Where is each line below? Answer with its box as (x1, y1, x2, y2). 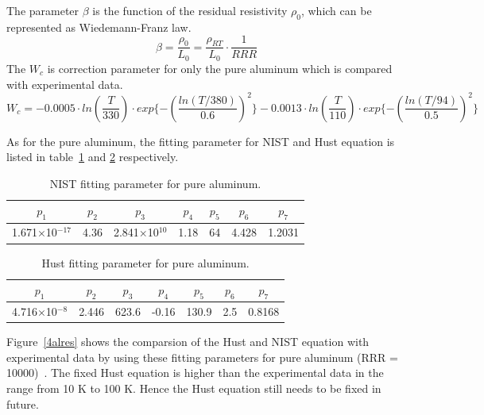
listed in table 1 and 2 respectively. (6, 148, 179, 165)
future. (6, 395, 39, 412)
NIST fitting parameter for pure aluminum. (49, 175, 261, 191)
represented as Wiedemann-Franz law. (6, 18, 192, 35)
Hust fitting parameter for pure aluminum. (41, 254, 250, 271)
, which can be (300, 2, 372, 18)
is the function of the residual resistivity (92, 2, 288, 18)
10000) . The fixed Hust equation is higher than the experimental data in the (6, 364, 384, 381)
